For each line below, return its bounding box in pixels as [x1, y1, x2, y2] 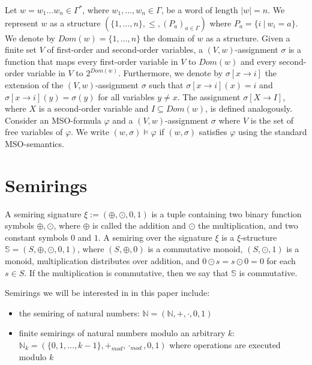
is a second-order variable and [38, 102, 149, 115]
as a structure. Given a [206, 31, 290, 44]
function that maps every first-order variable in [5, 55, 178, 67]
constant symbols [5, 231, 68, 243]
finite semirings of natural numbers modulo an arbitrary [19, 327, 226, 339]
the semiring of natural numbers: [19, 306, 140, 319]
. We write [71, 125, 109, 138]
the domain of [143, 31, 194, 44]
